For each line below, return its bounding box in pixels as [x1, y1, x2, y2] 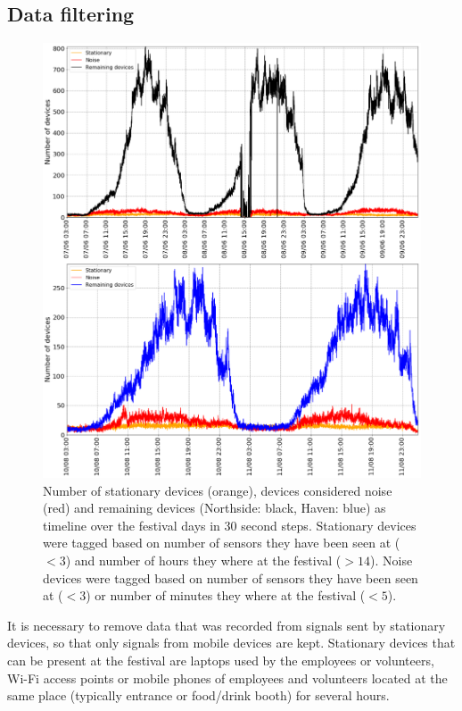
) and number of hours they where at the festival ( [65, 550, 342, 569]
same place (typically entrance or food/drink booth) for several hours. [7, 686, 390, 705]
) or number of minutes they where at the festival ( [86, 586, 366, 605]
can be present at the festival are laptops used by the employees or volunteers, [7, 650, 434, 669]
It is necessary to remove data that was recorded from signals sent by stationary [7, 615, 446, 634]
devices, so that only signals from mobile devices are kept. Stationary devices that [7, 633, 456, 652]
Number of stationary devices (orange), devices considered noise [43, 481, 392, 499]
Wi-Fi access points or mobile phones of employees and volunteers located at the [7, 668, 448, 687]
